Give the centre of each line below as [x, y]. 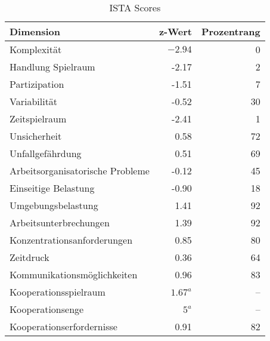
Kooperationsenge [47, 309]
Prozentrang [231, 31]
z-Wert [175, 31]
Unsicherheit [36, 136]
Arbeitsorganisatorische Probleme [80, 170]
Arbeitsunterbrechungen [60, 222]
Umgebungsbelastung [54, 205]
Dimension [35, 31]
